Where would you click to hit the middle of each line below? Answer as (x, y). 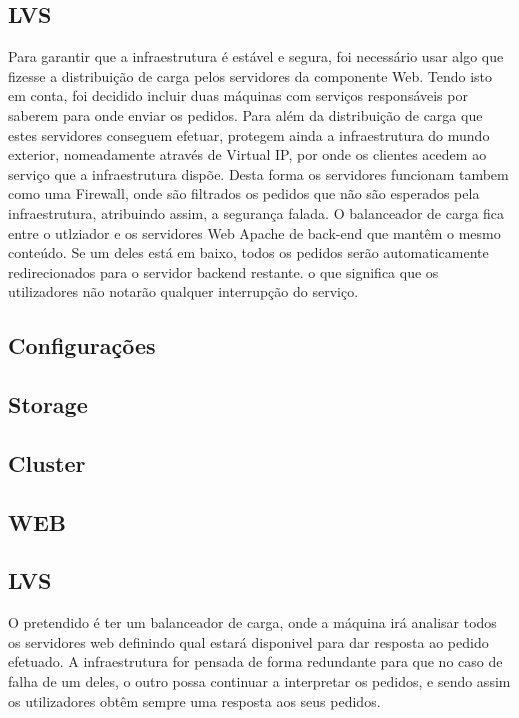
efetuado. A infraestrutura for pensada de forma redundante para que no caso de (255, 661)
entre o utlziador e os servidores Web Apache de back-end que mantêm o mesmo (254, 232)
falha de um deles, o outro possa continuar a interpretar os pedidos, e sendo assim (259, 681)
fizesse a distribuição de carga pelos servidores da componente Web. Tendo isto (250, 75)
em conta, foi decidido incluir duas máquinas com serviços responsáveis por (238, 95)
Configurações (82, 345)
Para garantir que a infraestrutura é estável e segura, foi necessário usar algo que (256, 56)
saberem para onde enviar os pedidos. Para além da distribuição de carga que (245, 114)
